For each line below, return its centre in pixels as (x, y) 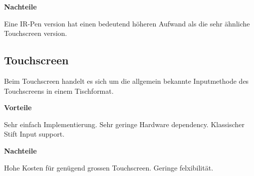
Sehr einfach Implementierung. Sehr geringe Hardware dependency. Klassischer (124, 124)
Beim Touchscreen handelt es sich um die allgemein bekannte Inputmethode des (127, 81)
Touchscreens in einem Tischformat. (59, 90)
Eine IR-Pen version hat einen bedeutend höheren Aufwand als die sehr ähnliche (127, 23)
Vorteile (18, 107)
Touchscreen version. (36, 33)
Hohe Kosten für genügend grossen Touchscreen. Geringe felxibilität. (109, 167)
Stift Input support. (34, 134)
